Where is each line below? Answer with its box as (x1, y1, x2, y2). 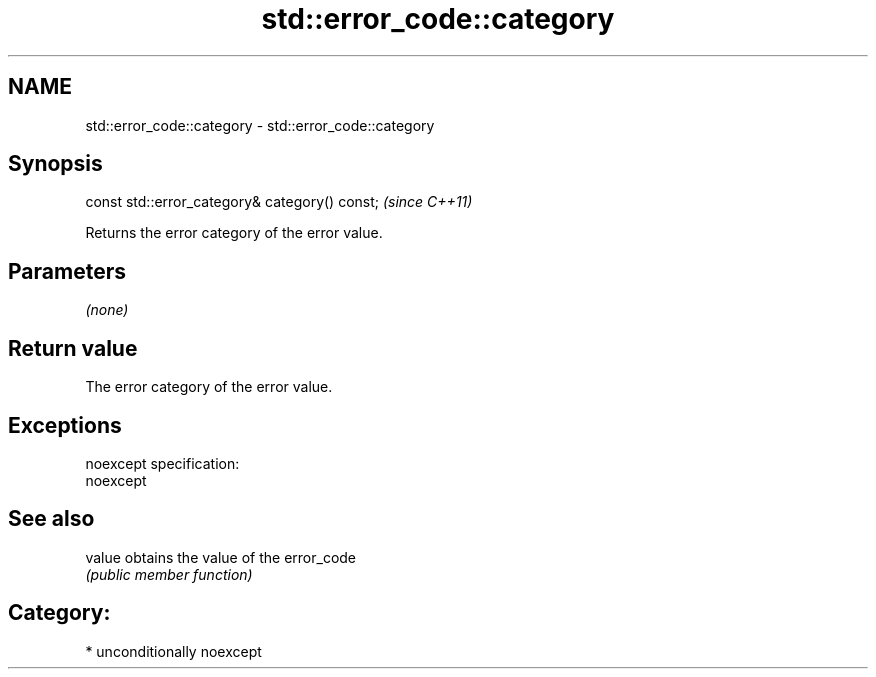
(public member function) (85, 565, 253, 583)
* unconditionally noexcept (85, 642, 262, 660)
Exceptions (8, 412, 122, 438)
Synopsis (8, 151, 103, 177)
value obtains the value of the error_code (85, 548, 357, 566)
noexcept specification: (85, 454, 240, 472)
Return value (8, 335, 138, 361)
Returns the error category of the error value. (85, 224, 383, 242)
